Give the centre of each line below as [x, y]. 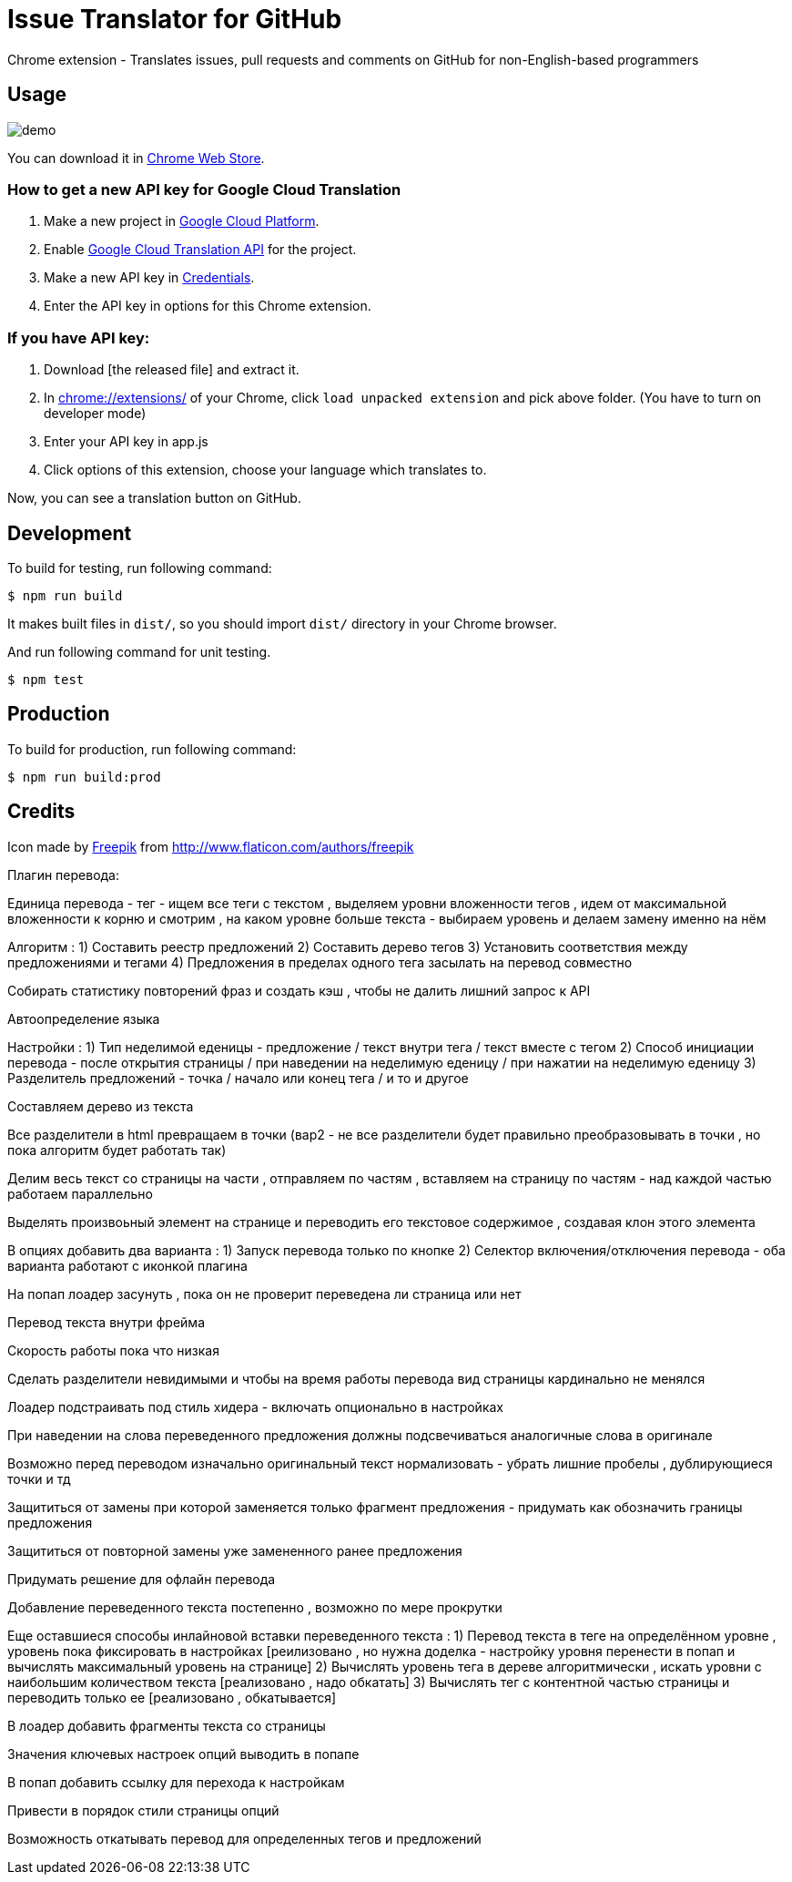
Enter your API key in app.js [126, 442]
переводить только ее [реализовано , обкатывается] [172, 1697]
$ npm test [46, 679]
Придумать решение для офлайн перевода [142, 1579]
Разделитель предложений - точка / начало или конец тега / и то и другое [238, 1078]
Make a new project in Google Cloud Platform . [182, 221]
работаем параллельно [80, 1193]
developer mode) [95, 414]
